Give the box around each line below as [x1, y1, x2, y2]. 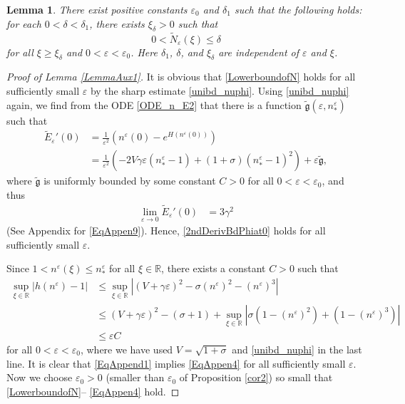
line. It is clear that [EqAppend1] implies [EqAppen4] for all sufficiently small [6, 356, 346, 371]
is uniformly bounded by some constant [43, 173, 216, 188]
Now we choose [6, 370, 73, 385]
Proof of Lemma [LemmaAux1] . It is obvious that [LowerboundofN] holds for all [6, 69, 356, 84]
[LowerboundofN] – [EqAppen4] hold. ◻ [6, 383, 180, 398]
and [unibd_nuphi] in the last [232, 342, 362, 356]
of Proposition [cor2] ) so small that [179, 370, 333, 385]
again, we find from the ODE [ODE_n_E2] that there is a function [6, 97, 302, 112]
